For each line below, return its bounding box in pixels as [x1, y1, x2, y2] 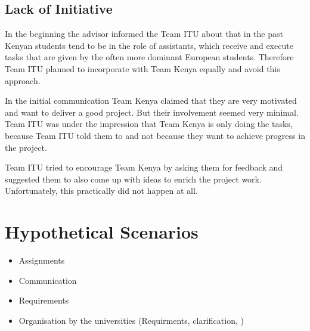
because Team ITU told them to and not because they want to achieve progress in [5, 129, 305, 141]
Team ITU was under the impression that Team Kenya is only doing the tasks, [5, 117, 293, 130]
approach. [5, 74, 41, 86]
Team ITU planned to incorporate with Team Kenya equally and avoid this [5, 62, 280, 75]
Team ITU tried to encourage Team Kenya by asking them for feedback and [5, 161, 283, 174]
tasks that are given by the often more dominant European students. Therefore [5, 51, 294, 63]
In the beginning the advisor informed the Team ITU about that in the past [5, 27, 283, 40]
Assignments [18, 254, 65, 267]
